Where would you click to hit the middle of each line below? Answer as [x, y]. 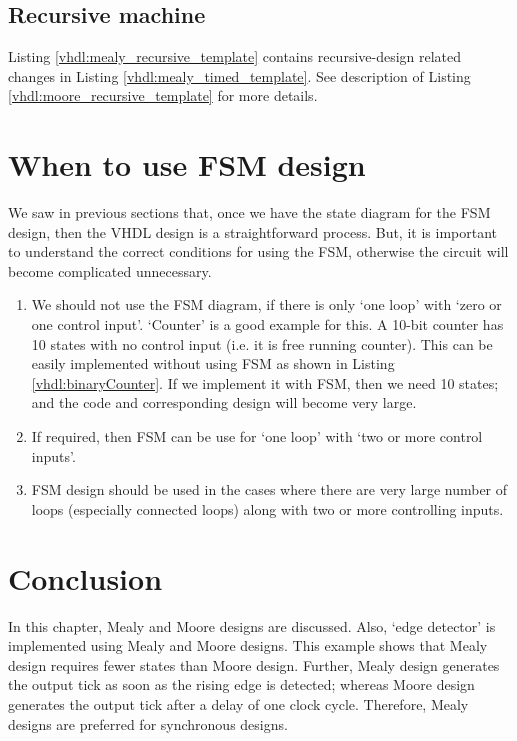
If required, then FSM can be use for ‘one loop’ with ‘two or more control [257, 436]
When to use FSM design [187, 164]
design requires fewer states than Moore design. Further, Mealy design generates [254, 664]
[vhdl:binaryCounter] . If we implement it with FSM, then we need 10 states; [265, 382]
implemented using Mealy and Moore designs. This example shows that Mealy [248, 645]
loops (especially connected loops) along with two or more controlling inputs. [267, 508]
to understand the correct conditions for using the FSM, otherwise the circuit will [258, 251]
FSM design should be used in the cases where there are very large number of [269, 489]
